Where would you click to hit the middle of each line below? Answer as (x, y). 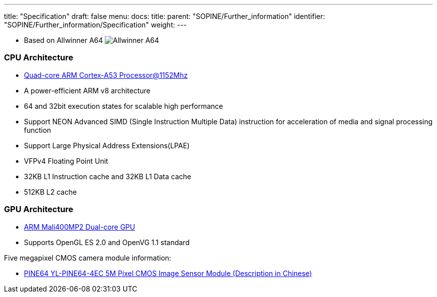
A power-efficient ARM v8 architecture (87, 90)
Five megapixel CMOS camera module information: (88, 258)
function (38, 130)
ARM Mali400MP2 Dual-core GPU (80, 227)
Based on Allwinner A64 (64, 40)
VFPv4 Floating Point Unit (66, 161)
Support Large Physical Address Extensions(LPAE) (107, 145)
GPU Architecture (39, 209)
